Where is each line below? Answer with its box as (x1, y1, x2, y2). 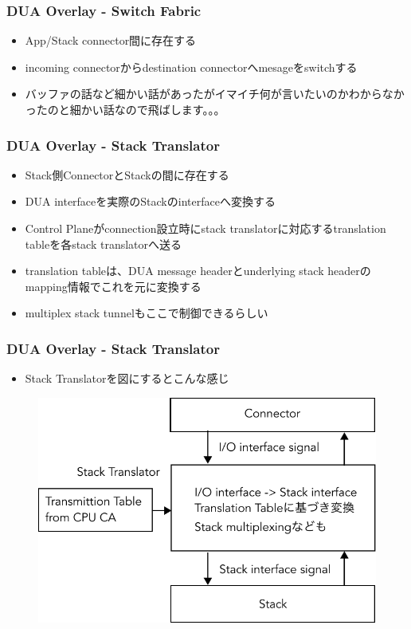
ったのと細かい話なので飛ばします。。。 (25, 101, 225, 117)
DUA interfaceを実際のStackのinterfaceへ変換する (25, 193, 276, 210)
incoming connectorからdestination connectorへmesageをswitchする (25, 58, 358, 75)
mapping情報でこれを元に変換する (25, 277, 202, 294)
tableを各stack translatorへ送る (25, 235, 182, 252)
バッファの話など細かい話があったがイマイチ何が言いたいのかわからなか (25, 85, 405, 102)
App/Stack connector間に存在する (25, 32, 197, 49)
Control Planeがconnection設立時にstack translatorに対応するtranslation (25, 220, 386, 236)
